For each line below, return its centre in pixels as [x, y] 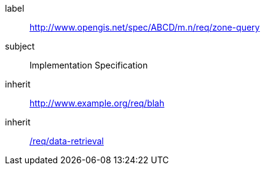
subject [20, 46]
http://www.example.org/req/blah [97, 103]
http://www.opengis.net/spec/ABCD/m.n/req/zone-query [145, 27]
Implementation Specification [89, 65]
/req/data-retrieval [67, 141]
